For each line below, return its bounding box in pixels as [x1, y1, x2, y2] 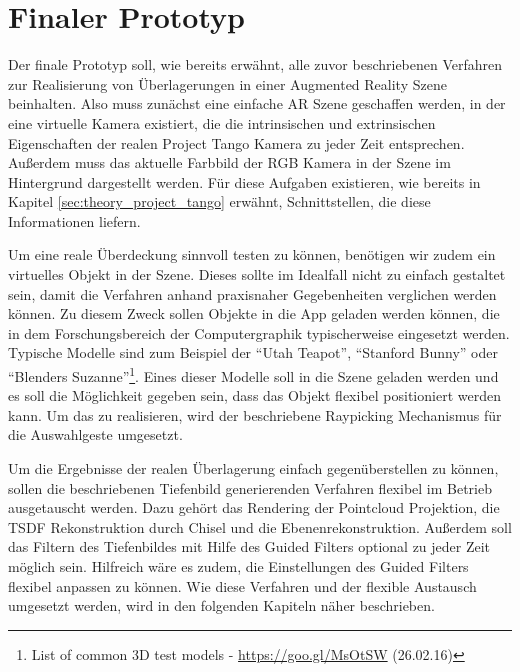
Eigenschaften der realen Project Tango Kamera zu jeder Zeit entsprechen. [8, 132, 465, 153]
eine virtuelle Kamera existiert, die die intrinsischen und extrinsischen [8, 112, 436, 133]
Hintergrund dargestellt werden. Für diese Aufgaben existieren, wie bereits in [8, 171, 481, 192]
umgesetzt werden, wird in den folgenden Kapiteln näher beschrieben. [8, 595, 435, 616]
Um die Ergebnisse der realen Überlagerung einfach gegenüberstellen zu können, [8, 458, 499, 479]
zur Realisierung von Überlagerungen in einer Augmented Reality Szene [8, 73, 447, 94]
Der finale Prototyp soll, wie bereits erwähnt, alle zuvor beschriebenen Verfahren [8, 54, 503, 75]
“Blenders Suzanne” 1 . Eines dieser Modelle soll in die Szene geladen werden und [8, 363, 499, 386]
